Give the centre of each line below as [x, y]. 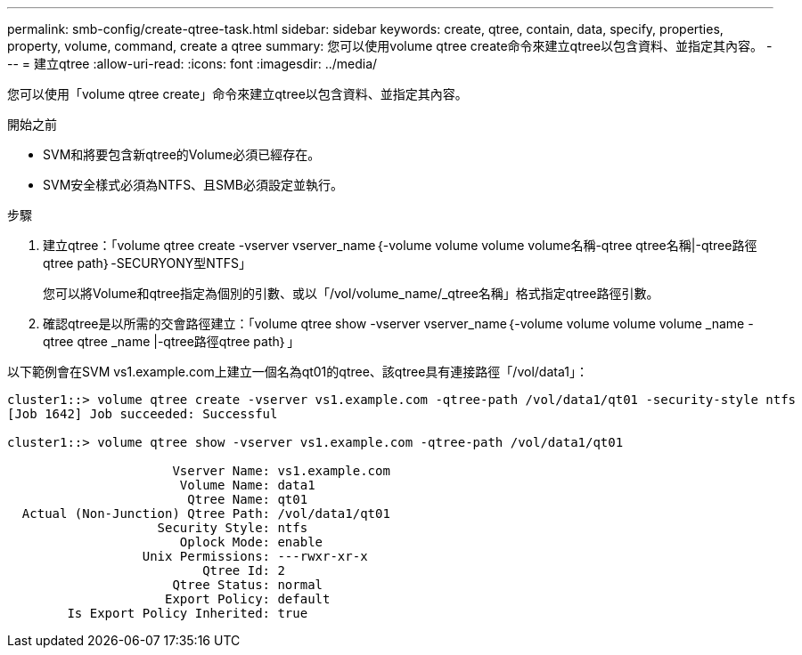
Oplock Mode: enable [251, 542]
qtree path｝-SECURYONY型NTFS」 [147, 263]
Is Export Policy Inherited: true [188, 613]
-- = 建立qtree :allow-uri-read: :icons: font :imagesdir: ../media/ [192, 64]
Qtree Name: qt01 [248, 499]
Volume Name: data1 [247, 485]
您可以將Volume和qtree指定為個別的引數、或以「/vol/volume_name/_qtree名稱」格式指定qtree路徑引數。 [351, 293]
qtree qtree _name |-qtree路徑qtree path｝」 [172, 341]
